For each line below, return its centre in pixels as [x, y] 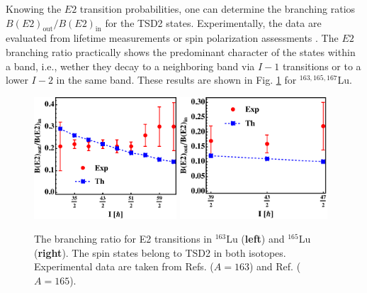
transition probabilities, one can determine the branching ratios [218, 9]
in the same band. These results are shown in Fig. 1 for [176, 80]
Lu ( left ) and [255, 239]
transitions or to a [322, 66]
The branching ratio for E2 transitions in [123, 239]
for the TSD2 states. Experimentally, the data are [213, 22]
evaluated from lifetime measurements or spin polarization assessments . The [172, 38]
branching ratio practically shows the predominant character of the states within [181, 51]
